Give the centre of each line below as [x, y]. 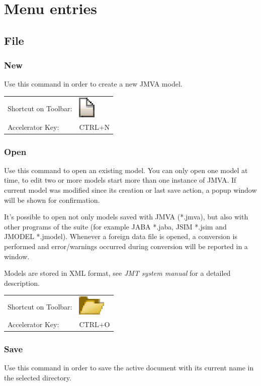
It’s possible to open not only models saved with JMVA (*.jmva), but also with [126, 217]
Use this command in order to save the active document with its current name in [129, 368]
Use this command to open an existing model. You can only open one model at [126, 170]
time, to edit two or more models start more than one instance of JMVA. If [120, 180]
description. [22, 283]
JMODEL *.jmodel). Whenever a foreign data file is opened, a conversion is [121, 236]
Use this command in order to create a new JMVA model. [93, 84]
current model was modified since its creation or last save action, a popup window [130, 190]
